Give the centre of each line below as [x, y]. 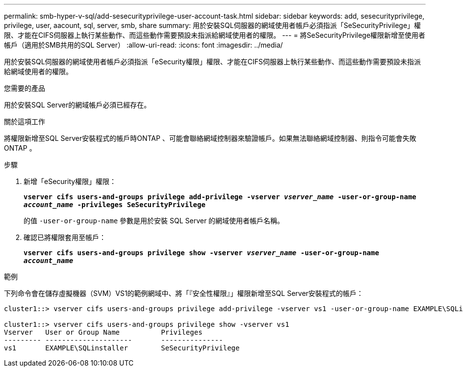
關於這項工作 [25, 121]
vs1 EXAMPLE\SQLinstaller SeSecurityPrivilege [122, 348]
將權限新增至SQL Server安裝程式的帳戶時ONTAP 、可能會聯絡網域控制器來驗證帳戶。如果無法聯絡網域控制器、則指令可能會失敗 [210, 138]
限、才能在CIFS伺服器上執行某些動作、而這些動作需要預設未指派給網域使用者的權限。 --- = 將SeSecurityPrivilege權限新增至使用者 [215, 35]
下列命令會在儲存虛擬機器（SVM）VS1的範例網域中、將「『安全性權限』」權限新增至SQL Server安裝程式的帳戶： [184, 293]
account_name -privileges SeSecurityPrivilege [115, 205]
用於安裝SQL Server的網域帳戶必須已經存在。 [77, 105]
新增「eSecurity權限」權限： [70, 181]
